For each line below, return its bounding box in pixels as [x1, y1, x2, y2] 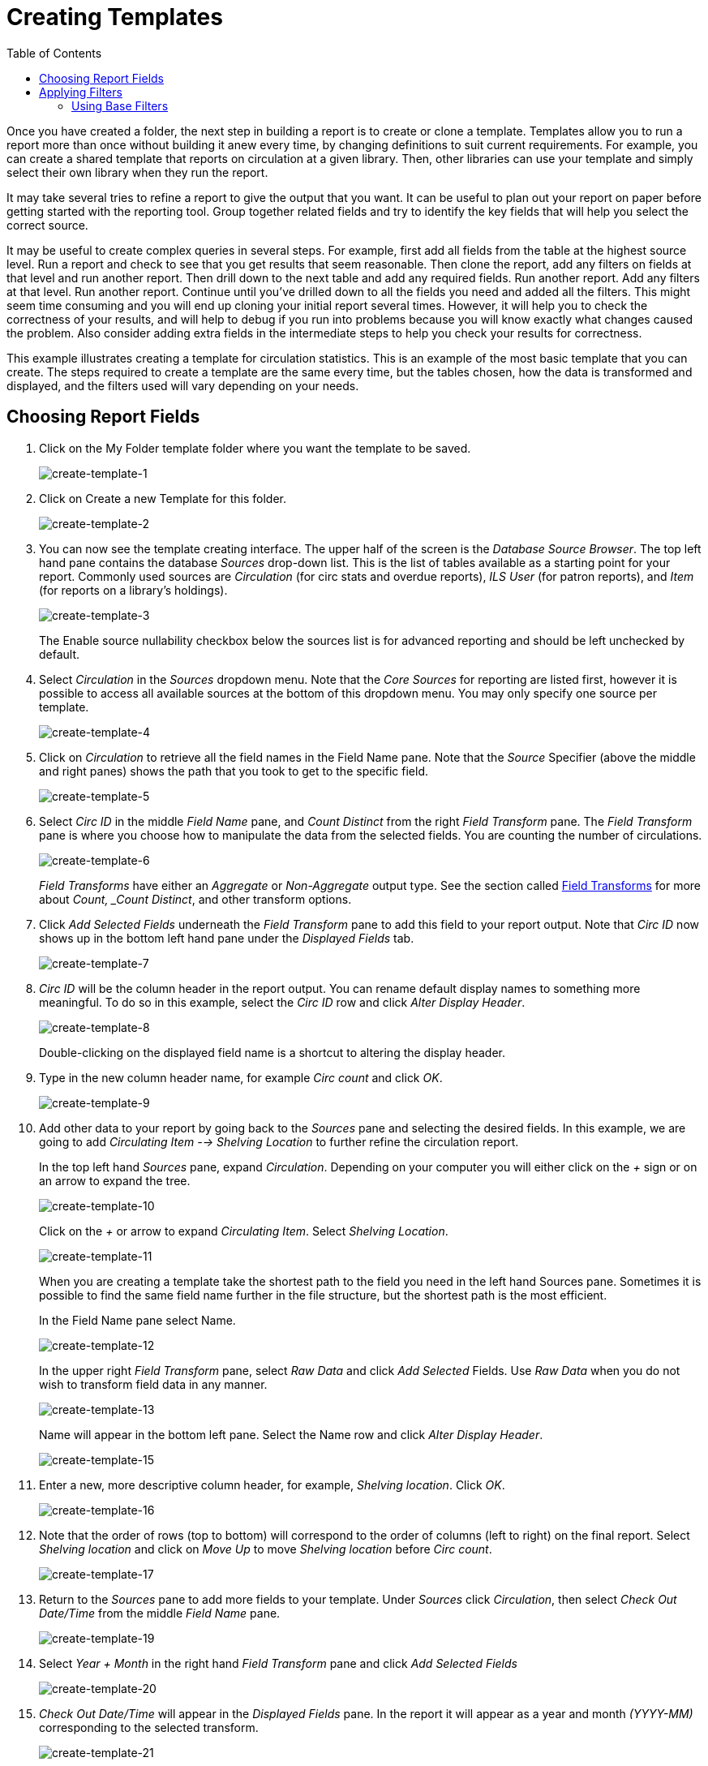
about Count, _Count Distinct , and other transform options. [39, 892, 352, 906]
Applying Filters [39, 84, 122, 99]
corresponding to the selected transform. [39, 1720, 259, 1734]
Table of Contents [6, 45, 102, 60]
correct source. [6, 217, 88, 232]
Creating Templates [6, 3, 223, 31]
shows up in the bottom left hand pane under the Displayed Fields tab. [39, 930, 414, 945]
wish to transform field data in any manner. [39, 1377, 268, 1391]
